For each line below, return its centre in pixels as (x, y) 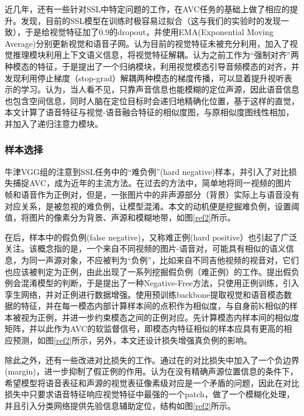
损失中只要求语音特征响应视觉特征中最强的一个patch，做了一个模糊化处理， (150, 394)
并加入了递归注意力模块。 (54, 123)
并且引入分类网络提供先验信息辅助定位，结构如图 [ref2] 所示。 (120, 406)
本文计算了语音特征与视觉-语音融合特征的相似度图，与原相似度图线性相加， (149, 112)
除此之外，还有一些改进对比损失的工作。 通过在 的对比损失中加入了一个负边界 (152, 360)
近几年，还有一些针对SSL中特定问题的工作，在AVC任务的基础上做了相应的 (147, 9)
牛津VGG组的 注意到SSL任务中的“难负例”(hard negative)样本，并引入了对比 (147, 171)
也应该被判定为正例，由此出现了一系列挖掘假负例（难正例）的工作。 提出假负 (152, 271)
